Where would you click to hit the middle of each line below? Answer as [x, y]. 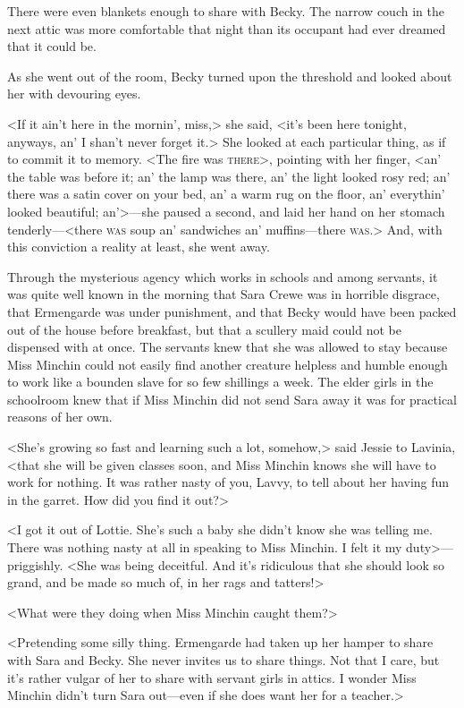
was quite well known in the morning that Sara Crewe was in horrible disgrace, [224, 294]
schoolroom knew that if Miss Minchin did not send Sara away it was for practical [232, 399]
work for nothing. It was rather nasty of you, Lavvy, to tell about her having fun [228, 482]
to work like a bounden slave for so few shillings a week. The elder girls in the [220, 382]
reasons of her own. [60, 417]
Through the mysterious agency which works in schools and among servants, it [223, 276]
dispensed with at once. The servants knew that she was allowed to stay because [228, 347]
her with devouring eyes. [74, 94]
